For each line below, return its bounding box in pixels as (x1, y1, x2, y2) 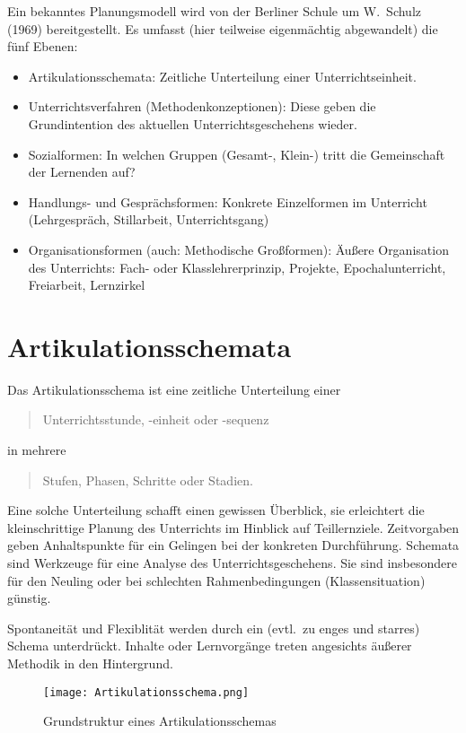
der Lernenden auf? (28, 162, 136, 181)
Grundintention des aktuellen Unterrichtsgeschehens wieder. (28, 114, 357, 133)
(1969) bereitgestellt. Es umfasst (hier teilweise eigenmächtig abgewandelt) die (7, 19, 438, 38)
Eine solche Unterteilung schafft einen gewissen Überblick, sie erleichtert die (7, 501, 425, 519)
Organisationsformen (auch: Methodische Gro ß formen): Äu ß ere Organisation (28, 240, 449, 258)
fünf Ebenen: (7, 37, 78, 56)
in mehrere (7, 441, 66, 459)
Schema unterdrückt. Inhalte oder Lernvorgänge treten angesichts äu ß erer (7, 636, 412, 655)
